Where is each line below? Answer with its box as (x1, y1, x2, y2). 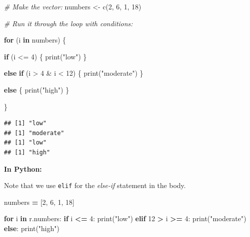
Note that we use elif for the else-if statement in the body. (4, 180, 186, 190)
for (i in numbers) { (4, 35, 66, 45)
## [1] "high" (4, 148, 50, 156)
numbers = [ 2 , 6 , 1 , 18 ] (4, 196, 75, 207)
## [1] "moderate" (4, 129, 64, 137)
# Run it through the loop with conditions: (4, 18, 133, 28)
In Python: (4, 163, 42, 174)
